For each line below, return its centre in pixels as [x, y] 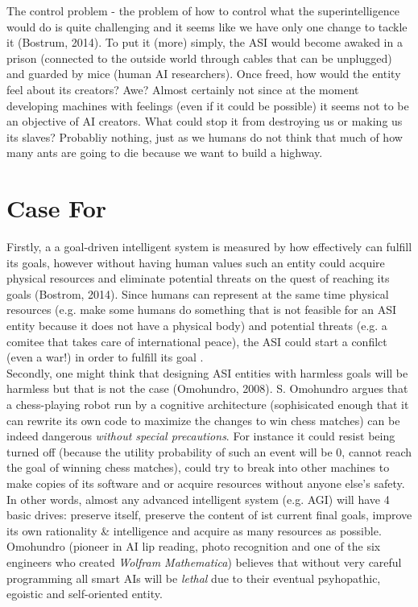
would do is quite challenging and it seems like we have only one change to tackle [207, 26]
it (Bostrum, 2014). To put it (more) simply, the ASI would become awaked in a [205, 42]
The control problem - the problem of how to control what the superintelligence [203, 10]
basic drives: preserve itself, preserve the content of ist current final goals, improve [209, 515]
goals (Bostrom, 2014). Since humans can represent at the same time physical [198, 293]
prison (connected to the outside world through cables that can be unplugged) [199, 58]
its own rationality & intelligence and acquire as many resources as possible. [194, 530]
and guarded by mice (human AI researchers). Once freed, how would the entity [204, 74]
